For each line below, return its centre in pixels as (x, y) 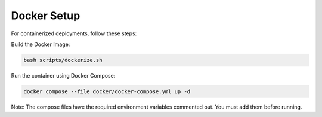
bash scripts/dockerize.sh (63, 60)
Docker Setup (46, 16)
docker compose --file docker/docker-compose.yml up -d (107, 91)
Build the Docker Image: (41, 44)
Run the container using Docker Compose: (63, 75)
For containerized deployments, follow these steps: (74, 33)
